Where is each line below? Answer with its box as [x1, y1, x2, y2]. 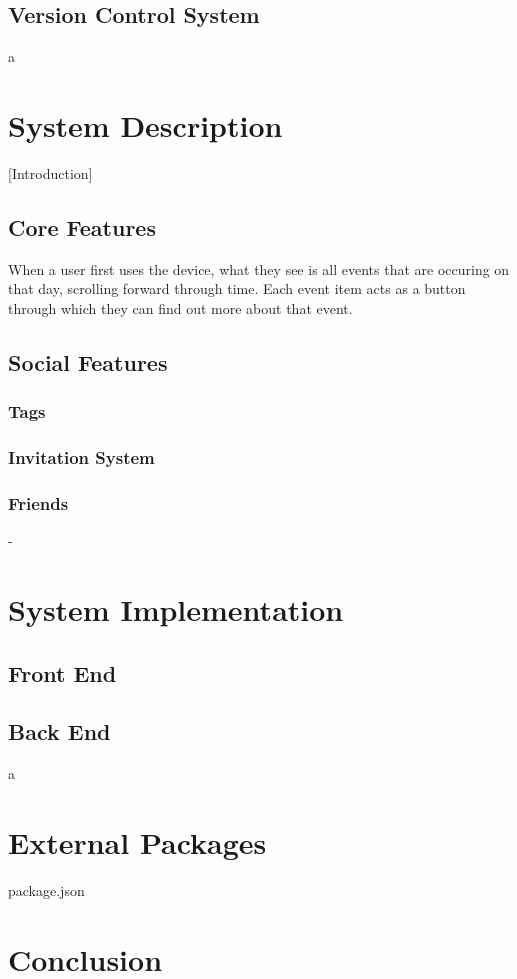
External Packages [8, 821, 267, 862]
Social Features [8, 346, 168, 377]
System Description [8, 104, 283, 145]
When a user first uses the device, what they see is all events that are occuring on [8, 258, 510, 279]
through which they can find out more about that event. [8, 297, 353, 318]
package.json [8, 879, 85, 900]
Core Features [8, 211, 156, 242]
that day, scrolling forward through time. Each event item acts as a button [8, 278, 466, 299]
